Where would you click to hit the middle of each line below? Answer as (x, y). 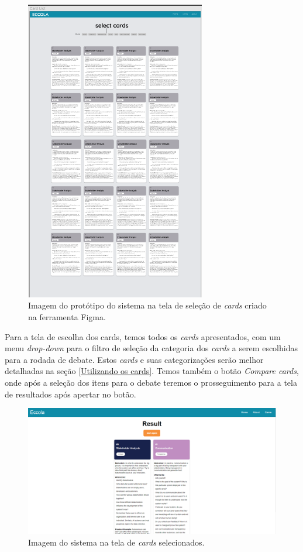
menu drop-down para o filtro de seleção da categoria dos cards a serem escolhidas (151, 348)
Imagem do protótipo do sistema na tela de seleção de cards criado (147, 305)
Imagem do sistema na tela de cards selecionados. (116, 542)
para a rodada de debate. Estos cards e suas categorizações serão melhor (134, 359)
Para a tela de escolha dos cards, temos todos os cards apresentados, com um (143, 336)
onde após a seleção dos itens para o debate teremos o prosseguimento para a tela (151, 382)
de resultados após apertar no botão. (70, 394)
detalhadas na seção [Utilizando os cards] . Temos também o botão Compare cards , (152, 371)
